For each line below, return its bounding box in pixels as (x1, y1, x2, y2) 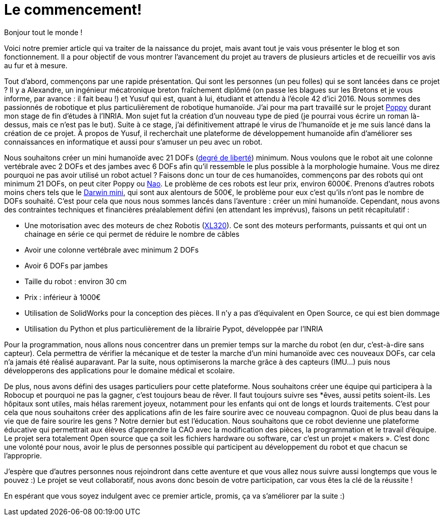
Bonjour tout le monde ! (4, 28, 82, 37)
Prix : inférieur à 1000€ (24, 292, 101, 302)
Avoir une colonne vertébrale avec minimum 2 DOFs (24, 245, 199, 254)
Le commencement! (4, 1, 142, 18)
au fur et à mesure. (4, 61, 68, 70)
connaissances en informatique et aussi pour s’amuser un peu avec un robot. (4, 137, 263, 146)
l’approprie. (4, 451, 42, 460)
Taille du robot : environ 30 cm (24, 277, 127, 286)
